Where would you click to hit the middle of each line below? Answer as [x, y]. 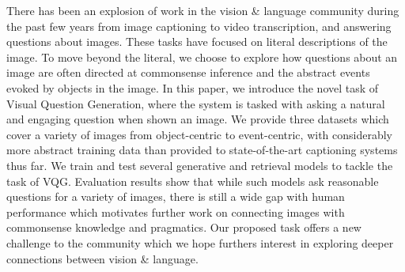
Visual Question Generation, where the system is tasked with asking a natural [196, 103]
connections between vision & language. [102, 258]
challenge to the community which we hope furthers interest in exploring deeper [200, 242]
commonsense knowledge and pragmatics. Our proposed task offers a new [184, 227]
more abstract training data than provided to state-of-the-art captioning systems [202, 150]
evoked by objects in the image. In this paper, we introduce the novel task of [193, 87]
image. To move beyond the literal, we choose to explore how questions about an [202, 57]
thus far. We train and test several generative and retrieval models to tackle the [200, 165]
